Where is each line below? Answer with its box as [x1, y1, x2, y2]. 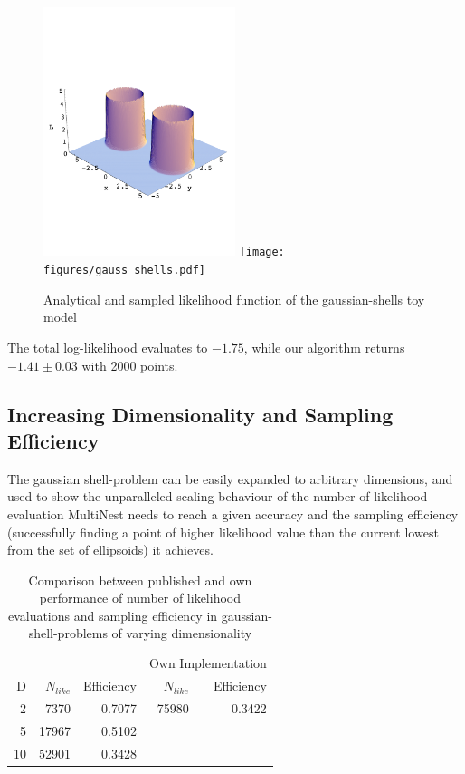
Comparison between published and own [28, 570, 252, 589]
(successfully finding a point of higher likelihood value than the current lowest [7, 522, 439, 541]
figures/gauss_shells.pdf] [43, 264, 205, 277]
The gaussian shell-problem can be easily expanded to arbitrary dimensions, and [7, 469, 453, 488]
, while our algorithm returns [243, 337, 405, 356]
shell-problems [28, 624, 108, 643]
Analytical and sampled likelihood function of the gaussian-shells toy [43, 289, 425, 308]
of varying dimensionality [111, 624, 252, 643]
